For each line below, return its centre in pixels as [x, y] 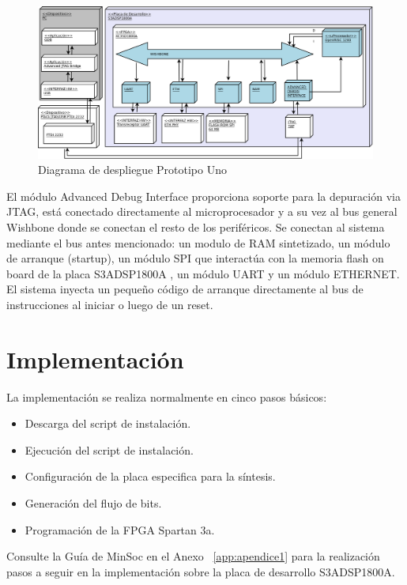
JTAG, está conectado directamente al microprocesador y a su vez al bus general [202, 211]
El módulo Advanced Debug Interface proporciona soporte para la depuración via [203, 196]
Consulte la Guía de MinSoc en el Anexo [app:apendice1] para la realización [193, 556]
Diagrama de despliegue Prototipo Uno [132, 170]
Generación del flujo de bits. [93, 502]
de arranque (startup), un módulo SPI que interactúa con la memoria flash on [195, 258]
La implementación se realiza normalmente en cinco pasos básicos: [167, 396]
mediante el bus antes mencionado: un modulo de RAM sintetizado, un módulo [198, 242]
